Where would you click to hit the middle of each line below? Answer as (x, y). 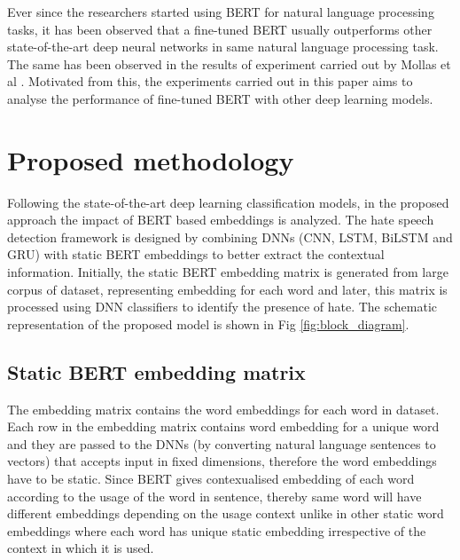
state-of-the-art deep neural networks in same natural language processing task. (223, 47)
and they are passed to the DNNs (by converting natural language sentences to (222, 443)
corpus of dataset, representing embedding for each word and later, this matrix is (227, 289)
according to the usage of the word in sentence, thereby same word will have (214, 496)
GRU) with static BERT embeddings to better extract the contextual (196, 254)
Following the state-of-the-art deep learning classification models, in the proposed (228, 202)
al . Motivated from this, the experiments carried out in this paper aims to (210, 81)
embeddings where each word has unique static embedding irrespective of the (217, 530)
